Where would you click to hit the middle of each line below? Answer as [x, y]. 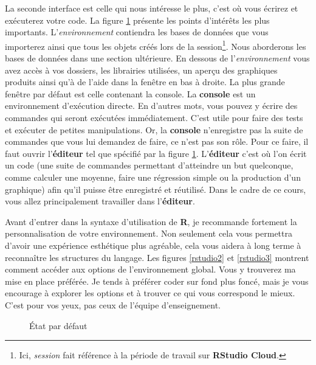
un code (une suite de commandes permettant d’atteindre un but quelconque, [149, 165]
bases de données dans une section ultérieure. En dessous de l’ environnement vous [157, 58]
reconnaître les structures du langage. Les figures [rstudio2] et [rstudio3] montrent [157, 257]
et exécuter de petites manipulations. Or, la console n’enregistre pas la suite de [154, 129]
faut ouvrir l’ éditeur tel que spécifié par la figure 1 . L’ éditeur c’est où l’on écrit [156, 153]
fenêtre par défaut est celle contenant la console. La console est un [130, 93]
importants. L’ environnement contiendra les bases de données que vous [137, 32]
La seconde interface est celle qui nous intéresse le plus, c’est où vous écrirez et [152, 8]
